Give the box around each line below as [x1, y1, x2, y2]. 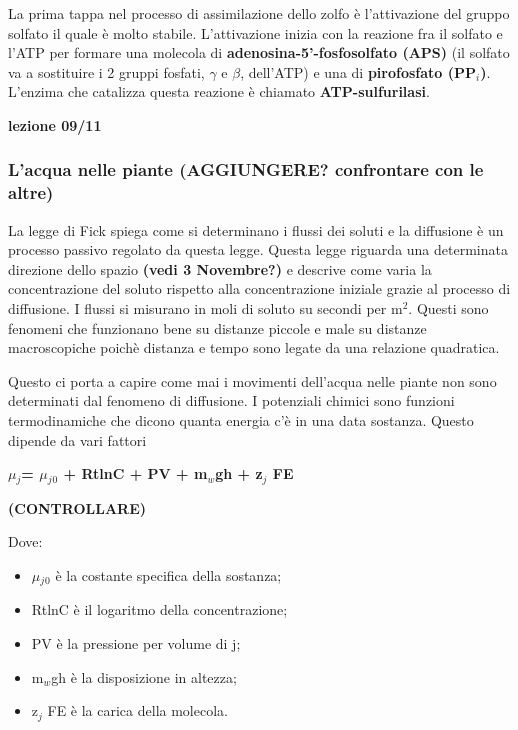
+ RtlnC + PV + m [63, 463, 208, 484]
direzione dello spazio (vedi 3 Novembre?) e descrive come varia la [8, 258, 432, 279]
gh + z [215, 463, 263, 484]
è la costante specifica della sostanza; [55, 564, 282, 585]
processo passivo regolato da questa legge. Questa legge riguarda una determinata [8, 239, 508, 260]
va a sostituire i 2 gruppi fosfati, [8, 61, 205, 82]
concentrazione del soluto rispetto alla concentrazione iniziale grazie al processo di [8, 278, 511, 299]
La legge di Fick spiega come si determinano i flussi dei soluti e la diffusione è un [8, 219, 504, 240]
